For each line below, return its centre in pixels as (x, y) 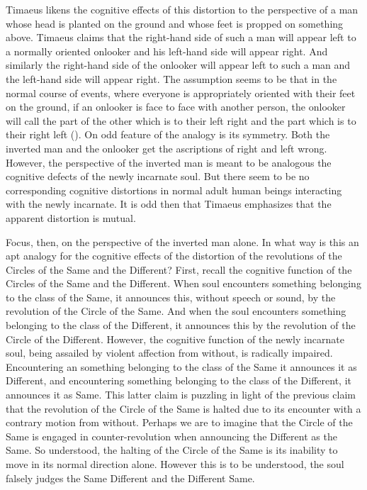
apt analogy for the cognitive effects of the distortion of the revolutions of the (174, 256)
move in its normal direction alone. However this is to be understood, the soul (175, 464)
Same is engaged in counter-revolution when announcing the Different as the (171, 436)
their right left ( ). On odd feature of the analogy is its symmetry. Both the (168, 134)
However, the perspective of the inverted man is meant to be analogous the (169, 162)
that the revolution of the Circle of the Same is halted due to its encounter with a (183, 408)
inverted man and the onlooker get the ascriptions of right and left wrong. (166, 148)
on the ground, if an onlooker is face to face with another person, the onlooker (176, 107)
